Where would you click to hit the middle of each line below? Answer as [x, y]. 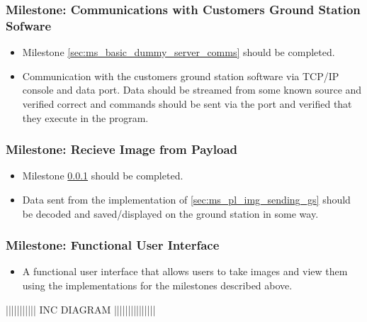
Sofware [29, 25]
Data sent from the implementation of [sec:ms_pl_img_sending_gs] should [186, 199]
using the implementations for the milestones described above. [157, 285]
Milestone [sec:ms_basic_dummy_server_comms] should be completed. [179, 52]
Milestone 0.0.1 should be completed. [103, 176]
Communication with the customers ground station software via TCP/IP [181, 76]
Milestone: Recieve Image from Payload [122, 149]
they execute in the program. [85, 117]
